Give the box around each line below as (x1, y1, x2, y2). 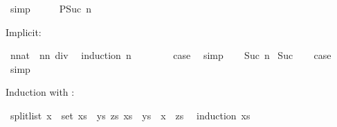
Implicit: (6, 24, 42, 39)
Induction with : (6, 85, 75, 99)
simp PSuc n (10, 1, 91, 15)
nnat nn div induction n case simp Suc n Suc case (10, 48, 331, 62)
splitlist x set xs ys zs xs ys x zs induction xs (10, 108, 251, 122)
